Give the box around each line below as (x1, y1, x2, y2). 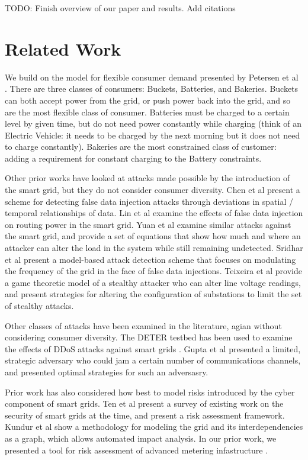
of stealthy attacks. (5, 300, 74, 311)
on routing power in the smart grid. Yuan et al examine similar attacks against (5, 218, 291, 230)
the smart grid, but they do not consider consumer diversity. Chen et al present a (5, 184, 300, 196)
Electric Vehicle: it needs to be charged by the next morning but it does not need (5, 128, 300, 141)
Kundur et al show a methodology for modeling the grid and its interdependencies (5, 420, 303, 433)
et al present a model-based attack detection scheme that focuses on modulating (5, 253, 296, 265)
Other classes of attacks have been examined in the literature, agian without (5, 319, 282, 332)
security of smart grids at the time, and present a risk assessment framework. (5, 408, 285, 421)
